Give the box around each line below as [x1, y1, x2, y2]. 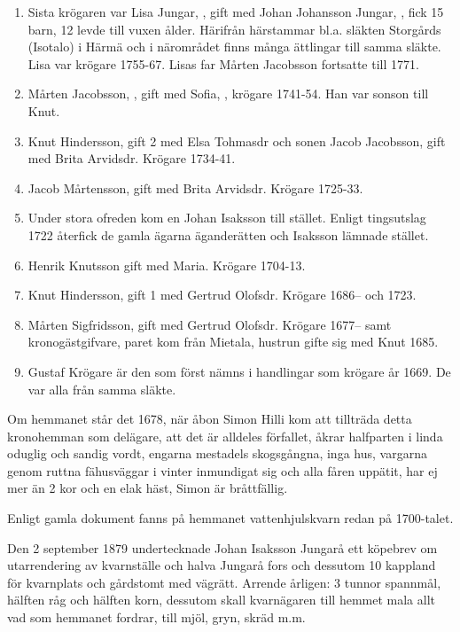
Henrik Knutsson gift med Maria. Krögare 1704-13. [27, 255, 306, 274]
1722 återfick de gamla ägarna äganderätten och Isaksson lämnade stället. [27, 225, 429, 244]
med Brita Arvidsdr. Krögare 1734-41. [27, 149, 236, 168]
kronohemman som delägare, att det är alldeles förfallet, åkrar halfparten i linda [7, 426, 443, 445]
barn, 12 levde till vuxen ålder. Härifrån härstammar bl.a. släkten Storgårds [27, 20, 441, 38]
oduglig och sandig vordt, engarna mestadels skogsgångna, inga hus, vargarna [7, 444, 427, 463]
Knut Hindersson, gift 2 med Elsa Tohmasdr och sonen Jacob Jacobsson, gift [27, 131, 446, 150]
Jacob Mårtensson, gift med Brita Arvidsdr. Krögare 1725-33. [27, 178, 363, 197]
